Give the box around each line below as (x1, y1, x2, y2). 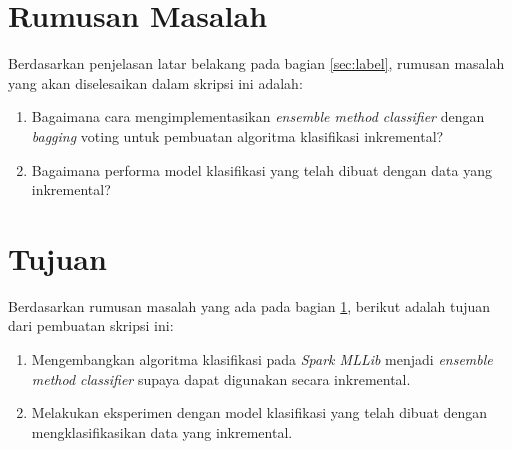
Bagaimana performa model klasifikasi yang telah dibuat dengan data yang (31, 159, 492, 180)
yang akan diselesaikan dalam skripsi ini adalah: (8, 72, 303, 93)
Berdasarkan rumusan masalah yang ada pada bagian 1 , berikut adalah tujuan (8, 295, 491, 316)
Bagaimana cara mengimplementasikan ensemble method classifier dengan (31, 106, 485, 127)
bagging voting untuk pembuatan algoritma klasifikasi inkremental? (31, 125, 444, 146)
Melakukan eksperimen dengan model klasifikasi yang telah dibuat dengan (31, 402, 488, 423)
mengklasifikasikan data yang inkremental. (31, 421, 293, 442)
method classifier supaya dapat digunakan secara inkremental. (31, 368, 411, 389)
